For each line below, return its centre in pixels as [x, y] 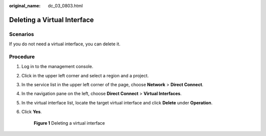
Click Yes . [32, 112]
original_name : [25, 6]
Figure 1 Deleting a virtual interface [69, 123]
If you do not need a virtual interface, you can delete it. [65, 44]
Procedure [22, 57]
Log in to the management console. [57, 67]
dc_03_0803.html [66, 6]
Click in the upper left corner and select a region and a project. [85, 75]
